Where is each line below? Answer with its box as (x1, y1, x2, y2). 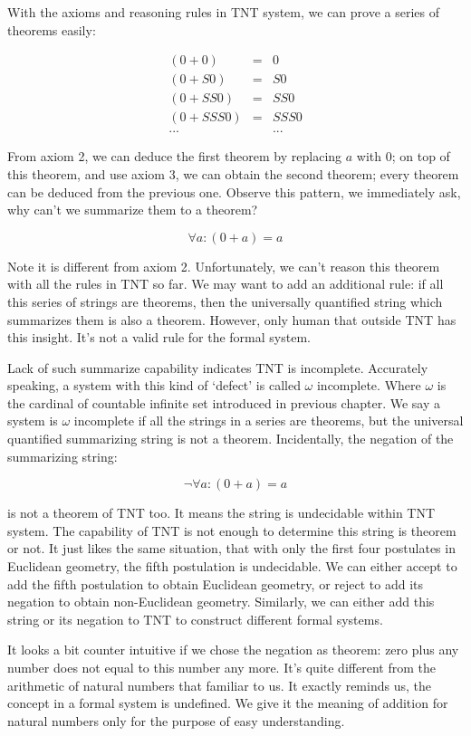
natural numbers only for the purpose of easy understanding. (7, 711, 345, 730)
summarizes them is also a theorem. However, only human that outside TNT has (7, 310, 457, 329)
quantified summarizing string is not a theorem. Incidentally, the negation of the (7, 429, 454, 448)
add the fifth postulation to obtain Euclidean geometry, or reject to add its (7, 574, 424, 593)
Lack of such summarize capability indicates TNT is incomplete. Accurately (7, 358, 428, 377)
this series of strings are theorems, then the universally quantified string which (7, 292, 443, 311)
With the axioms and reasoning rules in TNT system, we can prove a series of (7, 3, 440, 21)
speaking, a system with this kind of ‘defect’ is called (7, 376, 301, 395)
